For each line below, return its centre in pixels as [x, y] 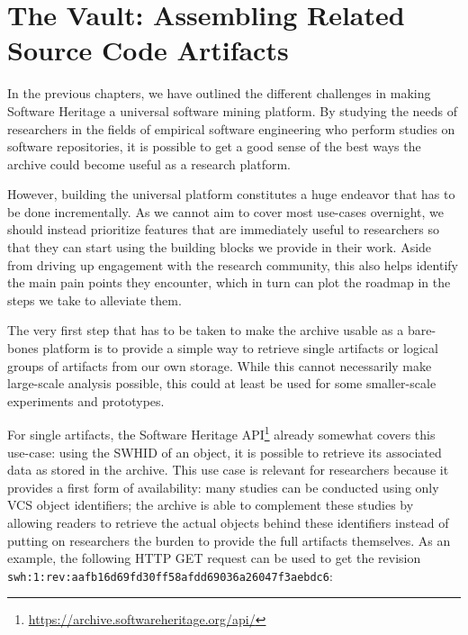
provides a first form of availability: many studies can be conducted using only [223, 487]
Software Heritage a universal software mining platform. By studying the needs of [233, 110]
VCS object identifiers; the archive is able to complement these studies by [211, 505]
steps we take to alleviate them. [94, 299]
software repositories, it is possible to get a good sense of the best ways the [214, 146]
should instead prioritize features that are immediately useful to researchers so [223, 229]
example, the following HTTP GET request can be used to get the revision [214, 558]
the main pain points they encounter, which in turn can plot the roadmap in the [229, 282]
